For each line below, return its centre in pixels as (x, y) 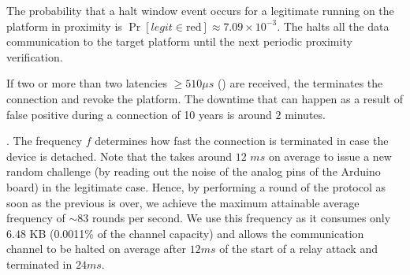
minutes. (305, 114)
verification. (35, 56)
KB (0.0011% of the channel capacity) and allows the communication (197, 233)
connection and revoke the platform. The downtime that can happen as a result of (205, 98)
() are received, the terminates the (300, 83)
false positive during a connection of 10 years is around (139, 114)
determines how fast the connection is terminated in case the (242, 141)
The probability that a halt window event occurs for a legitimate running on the (200, 10)
